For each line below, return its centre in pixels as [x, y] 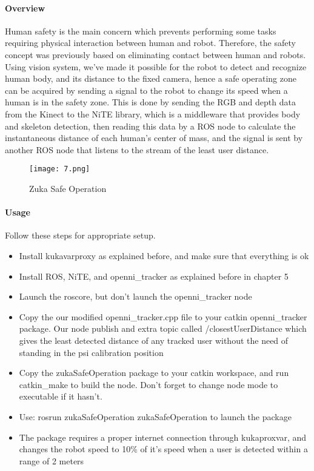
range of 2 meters [52, 460]
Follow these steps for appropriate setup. [80, 235]
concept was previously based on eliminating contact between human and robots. [155, 54]
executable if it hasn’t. [61, 396]
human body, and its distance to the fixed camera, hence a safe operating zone [151, 78]
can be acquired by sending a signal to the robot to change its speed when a [146, 90]
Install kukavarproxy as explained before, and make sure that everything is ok [164, 255]
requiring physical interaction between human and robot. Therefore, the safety [150, 43]
